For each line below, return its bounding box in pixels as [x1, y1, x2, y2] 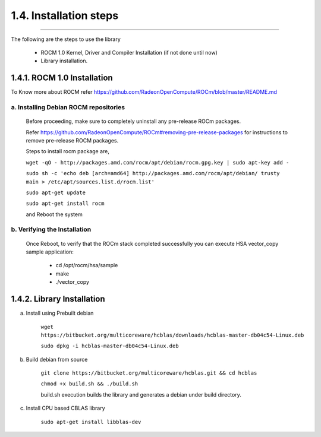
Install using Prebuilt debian [26, 309, 94, 317]
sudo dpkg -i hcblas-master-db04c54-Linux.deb [40, 343, 179, 350]
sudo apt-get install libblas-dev [40, 419, 141, 425]
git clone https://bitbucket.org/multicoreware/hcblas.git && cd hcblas [40, 370, 257, 376]
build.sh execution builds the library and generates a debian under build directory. [40, 391, 242, 398]
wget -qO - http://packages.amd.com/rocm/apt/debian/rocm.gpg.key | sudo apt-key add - [26, 159, 289, 166]
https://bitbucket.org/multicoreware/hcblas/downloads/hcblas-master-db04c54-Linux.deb [40, 331, 304, 338]
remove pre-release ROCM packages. [26, 137, 119, 144]
